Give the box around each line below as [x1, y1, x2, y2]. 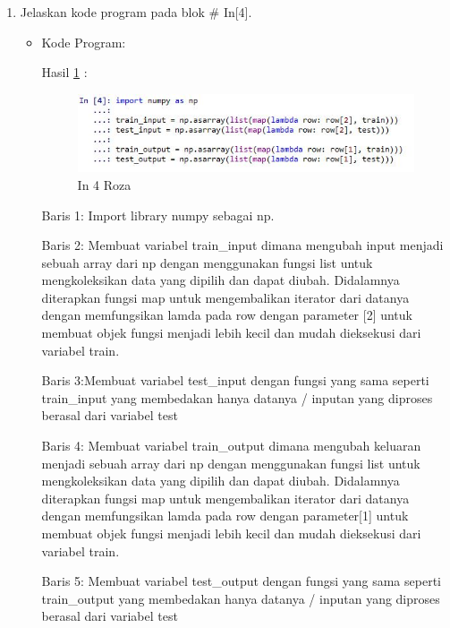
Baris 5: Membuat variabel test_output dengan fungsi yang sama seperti [41, 572, 441, 590]
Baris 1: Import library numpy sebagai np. [41, 205, 275, 224]
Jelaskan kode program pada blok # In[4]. [20, 3, 252, 21]
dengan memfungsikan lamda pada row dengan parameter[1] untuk [41, 506, 409, 525]
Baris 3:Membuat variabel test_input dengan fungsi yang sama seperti [41, 371, 429, 390]
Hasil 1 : [41, 63, 88, 82]
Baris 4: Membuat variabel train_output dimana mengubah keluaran [41, 436, 421, 455]
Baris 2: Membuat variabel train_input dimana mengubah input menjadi [41, 236, 444, 254]
